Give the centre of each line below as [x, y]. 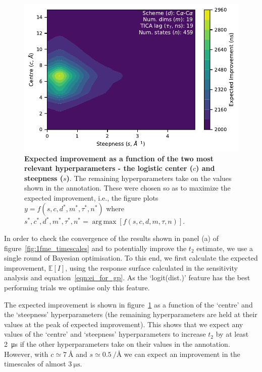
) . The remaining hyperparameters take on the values [149, 178]
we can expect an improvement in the [182, 354]
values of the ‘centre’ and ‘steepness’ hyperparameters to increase [105, 334]
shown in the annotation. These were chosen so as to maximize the [127, 188]
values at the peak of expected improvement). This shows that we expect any [124, 324]
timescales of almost [35, 364]
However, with [26, 354]
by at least [232, 334]
